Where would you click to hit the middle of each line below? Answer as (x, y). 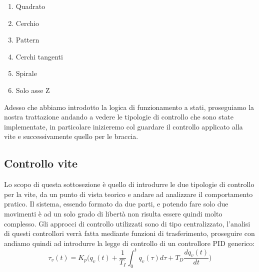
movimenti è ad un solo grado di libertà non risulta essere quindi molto (113, 213)
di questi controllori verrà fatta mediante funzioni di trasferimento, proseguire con (129, 233)
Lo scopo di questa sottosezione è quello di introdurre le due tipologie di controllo (129, 184)
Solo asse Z (33, 90)
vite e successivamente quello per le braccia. (71, 136)
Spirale (26, 73)
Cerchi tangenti (39, 56)
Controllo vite (41, 163)
